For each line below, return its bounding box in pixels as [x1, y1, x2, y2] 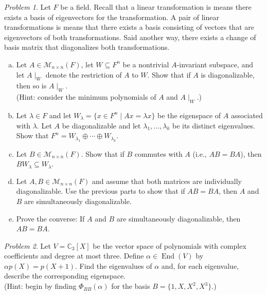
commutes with [134, 148, 183, 159]
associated [230, 109, 263, 120]
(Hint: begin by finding [4, 281, 77, 291]
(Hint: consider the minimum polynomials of [16, 91, 156, 102]
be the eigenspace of [157, 109, 221, 120]
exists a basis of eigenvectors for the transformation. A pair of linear [4, 11, 219, 22]
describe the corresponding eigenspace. [4, 270, 126, 281]
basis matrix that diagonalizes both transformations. [4, 42, 170, 52]
